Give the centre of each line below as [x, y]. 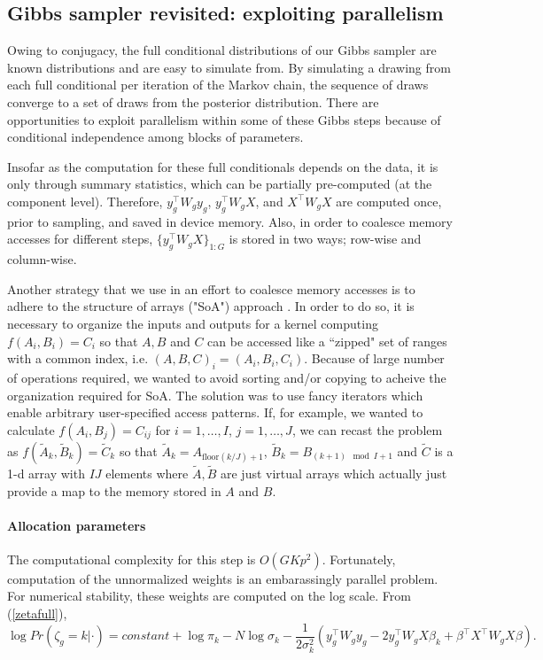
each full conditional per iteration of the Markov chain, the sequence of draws [218, 85]
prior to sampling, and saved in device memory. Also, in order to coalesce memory [230, 221]
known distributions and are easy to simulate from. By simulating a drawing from [229, 67]
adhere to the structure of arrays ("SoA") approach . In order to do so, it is [211, 306]
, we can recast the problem [367, 429]
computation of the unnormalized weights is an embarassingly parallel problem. [223, 578]
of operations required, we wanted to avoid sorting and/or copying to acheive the [227, 377]
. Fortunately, [359, 559]
